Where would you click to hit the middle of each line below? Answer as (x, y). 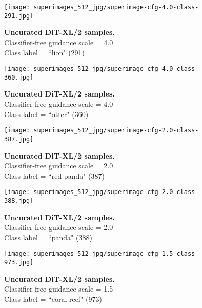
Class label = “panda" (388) (48, 237)
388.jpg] (19, 200)
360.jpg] (19, 77)
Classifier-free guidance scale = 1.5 (59, 289)
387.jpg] (19, 139)
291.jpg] (19, 16)
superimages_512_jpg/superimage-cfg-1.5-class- (116, 254)
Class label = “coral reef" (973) (53, 299)
